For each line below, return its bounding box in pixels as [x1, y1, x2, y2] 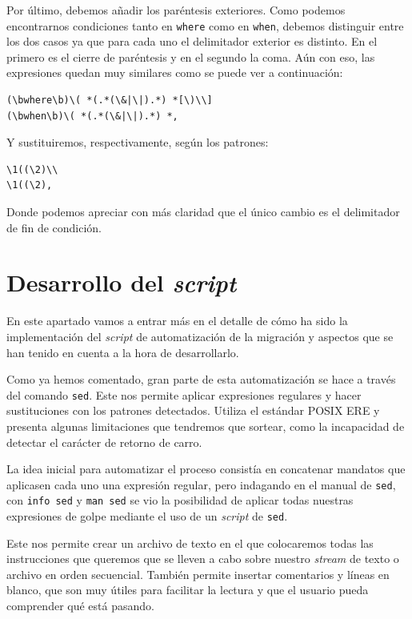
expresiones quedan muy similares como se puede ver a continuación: [6, 64, 343, 81]
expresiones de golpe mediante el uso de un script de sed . [6, 508, 288, 525]
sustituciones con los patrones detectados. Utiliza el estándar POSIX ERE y [6, 402, 380, 419]
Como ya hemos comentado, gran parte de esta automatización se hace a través [6, 371, 396, 388]
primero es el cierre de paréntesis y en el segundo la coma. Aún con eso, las [6, 48, 375, 65]
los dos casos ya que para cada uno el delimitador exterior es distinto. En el [6, 33, 378, 50]
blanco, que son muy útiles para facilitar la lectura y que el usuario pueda [6, 581, 369, 598]
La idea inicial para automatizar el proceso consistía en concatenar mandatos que [6, 460, 406, 477]
